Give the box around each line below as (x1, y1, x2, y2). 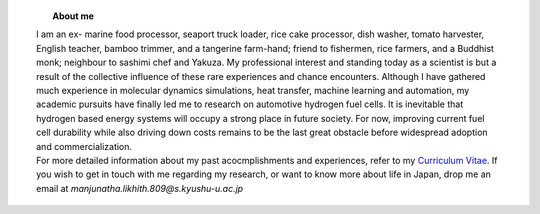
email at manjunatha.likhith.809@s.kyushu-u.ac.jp (36, 182, 244, 194)
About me (52, 10, 95, 22)
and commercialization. (36, 140, 133, 152)
